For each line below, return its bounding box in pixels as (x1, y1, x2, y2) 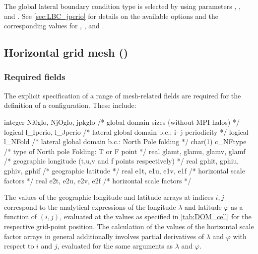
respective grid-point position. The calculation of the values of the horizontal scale (4, 221, 254, 231)
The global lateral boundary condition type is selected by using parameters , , (4, 1, 241, 11)
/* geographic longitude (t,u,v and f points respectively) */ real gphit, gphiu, (4, 156, 239, 166)
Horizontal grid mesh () (4, 45, 129, 60)
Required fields (4, 71, 65, 83)
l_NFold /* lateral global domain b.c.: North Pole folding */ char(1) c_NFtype (4, 136, 247, 147)
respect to (4, 241, 34, 251)
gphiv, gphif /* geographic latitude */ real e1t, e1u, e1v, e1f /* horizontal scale (4, 165, 245, 175)
